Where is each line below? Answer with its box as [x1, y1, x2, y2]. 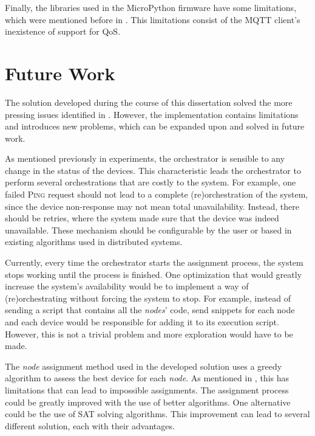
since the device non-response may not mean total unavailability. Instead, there [5, 199, 299, 212]
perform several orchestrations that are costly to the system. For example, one [5, 176, 296, 189]
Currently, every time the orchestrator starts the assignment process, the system [5, 256, 303, 269]
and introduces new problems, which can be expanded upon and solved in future [5, 120, 305, 133]
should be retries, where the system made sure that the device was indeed [5, 212, 279, 224]
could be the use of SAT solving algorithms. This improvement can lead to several [5, 407, 310, 420]
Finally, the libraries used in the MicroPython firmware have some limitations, [5, 1, 297, 13]
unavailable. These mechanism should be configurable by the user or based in [5, 223, 292, 236]
